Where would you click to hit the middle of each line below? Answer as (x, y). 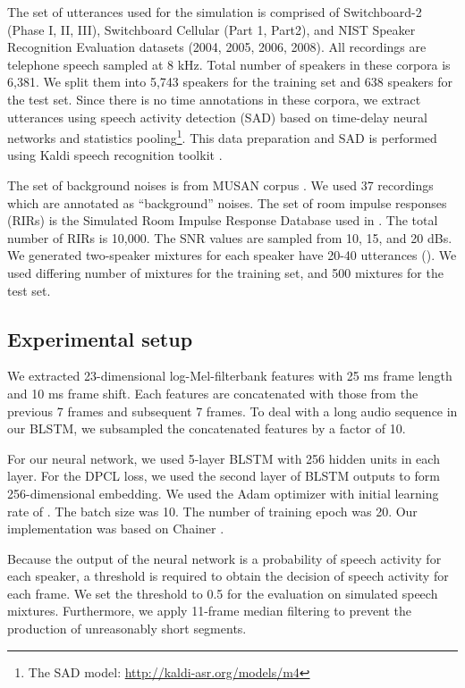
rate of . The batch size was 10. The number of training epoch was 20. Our (212, 511)
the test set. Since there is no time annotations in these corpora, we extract (214, 99)
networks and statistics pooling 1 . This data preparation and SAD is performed (222, 136)
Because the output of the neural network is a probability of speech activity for (224, 558)
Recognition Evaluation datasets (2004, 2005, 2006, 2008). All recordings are (217, 47)
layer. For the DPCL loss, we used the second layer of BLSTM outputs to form (224, 476)
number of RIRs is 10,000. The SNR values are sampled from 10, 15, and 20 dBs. (230, 237)
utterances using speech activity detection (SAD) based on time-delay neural (217, 117)
